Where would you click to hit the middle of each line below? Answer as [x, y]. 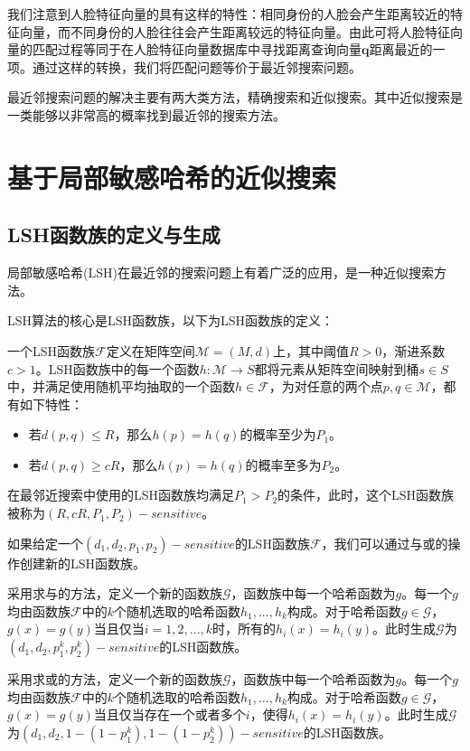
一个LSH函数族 [52, 350]
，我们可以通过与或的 [385, 543]
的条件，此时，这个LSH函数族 [366, 495]
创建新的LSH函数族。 [83, 563]
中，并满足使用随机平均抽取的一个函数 [121, 386]
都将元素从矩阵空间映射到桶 [337, 368]
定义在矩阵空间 [150, 350]
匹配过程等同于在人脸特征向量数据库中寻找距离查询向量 [197, 49]
